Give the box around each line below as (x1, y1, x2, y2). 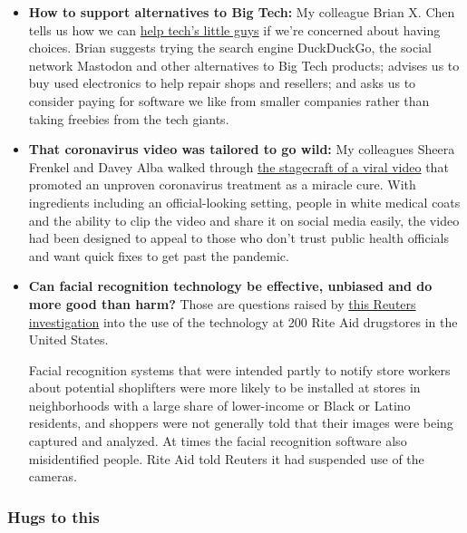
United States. (28, 330, 109, 349)
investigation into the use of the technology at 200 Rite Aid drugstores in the (28, 312, 458, 331)
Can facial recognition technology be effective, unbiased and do (28, 276, 433, 296)
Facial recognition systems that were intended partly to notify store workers (28, 360, 451, 379)
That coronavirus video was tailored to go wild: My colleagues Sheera (28, 140, 455, 159)
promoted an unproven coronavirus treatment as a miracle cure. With (28, 175, 416, 194)
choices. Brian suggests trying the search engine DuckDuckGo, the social (28, 38, 432, 57)
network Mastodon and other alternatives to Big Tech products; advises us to (28, 55, 460, 74)
